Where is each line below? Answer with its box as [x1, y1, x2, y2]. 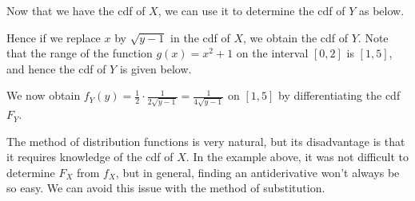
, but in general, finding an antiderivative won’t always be [115, 164, 400, 180]
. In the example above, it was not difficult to [186, 148, 409, 165]
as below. [358, 2, 405, 18]
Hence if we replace [6, 29, 101, 45]
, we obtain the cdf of [243, 29, 349, 45]
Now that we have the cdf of [6, 2, 146, 18]
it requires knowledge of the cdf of [6, 148, 174, 165]
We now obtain [6, 87, 81, 104]
